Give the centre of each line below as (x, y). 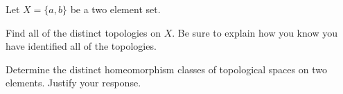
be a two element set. (115, 9)
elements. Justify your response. (73, 83)
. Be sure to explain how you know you (255, 32)
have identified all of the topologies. (81, 46)
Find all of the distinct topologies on (83, 32)
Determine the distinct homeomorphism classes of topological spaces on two (166, 69)
